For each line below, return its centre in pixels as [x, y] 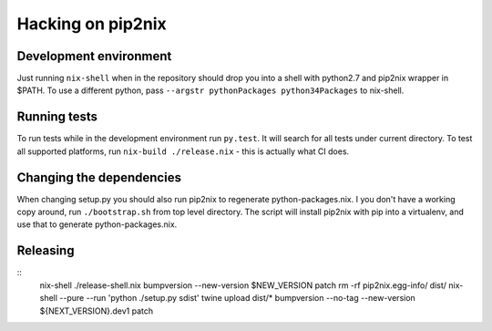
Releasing [46, 251]
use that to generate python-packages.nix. [97, 224]
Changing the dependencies [99, 177]
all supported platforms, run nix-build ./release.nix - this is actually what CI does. [183, 151]
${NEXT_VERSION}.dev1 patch [97, 311]
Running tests [57, 117]
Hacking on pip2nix [92, 24]
